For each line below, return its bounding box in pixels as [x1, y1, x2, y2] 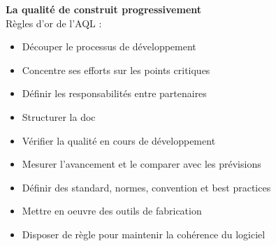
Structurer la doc [22, 109, 96, 124]
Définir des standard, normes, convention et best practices [22, 180, 271, 194]
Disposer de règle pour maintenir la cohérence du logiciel [22, 226, 266, 241]
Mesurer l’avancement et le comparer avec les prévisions [22, 157, 261, 171]
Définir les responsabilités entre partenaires [22, 86, 207, 101]
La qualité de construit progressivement [6, 2, 202, 16]
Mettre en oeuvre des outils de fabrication [22, 203, 202, 218]
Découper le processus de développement [22, 39, 196, 54]
